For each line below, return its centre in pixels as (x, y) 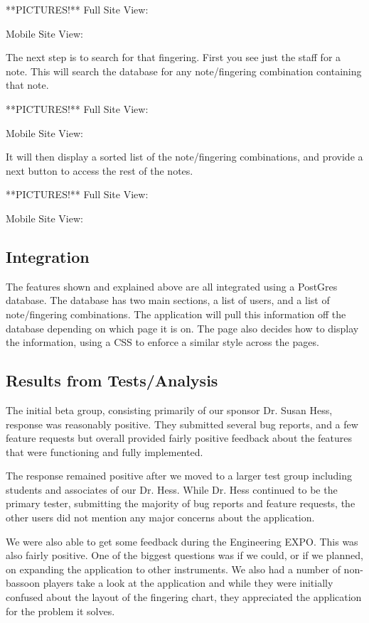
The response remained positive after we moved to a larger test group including (179, 476)
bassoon (23, 583)
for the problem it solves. (60, 611)
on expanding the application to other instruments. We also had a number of (173, 569)
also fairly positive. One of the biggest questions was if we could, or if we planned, (184, 555)
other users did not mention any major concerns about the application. (160, 518)
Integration (48, 256)
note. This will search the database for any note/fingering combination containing (184, 71)
